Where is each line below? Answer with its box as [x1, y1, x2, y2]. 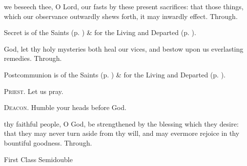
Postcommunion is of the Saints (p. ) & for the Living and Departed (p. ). [4, 69, 226, 79]
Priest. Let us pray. [4, 86, 63, 96]
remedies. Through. [4, 53, 62, 63]
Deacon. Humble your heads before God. [4, 102, 126, 112]
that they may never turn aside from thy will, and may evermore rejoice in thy [4, 128, 240, 138]
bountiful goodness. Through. [4, 137, 92, 148]
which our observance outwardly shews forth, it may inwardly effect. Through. [4, 11, 238, 21]
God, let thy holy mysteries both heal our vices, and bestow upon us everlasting [4, 43, 244, 54]
